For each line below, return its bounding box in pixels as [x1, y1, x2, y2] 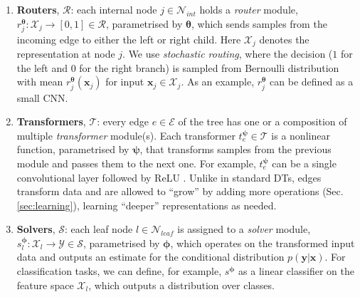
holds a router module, [199, 2, 298, 16]
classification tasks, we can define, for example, [16, 264, 222, 278]
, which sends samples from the [191, 16, 327, 31]
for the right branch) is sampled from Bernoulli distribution [79, 60, 339, 75]
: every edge [97, 114, 149, 129]
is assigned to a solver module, [177, 222, 311, 236]
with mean [16, 74, 63, 89]
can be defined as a [270, 74, 354, 89]
